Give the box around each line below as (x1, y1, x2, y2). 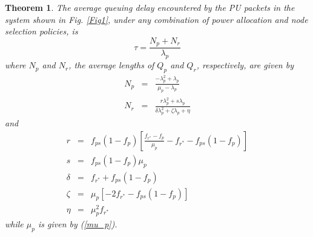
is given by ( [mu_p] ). (38, 218, 117, 230)
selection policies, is (5, 25, 78, 37)
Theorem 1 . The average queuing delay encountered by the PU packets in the (5, 1, 295, 13)
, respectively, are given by (196, 59, 294, 71)
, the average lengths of (68, 59, 154, 71)
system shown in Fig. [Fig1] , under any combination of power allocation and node (5, 13, 308, 25)
